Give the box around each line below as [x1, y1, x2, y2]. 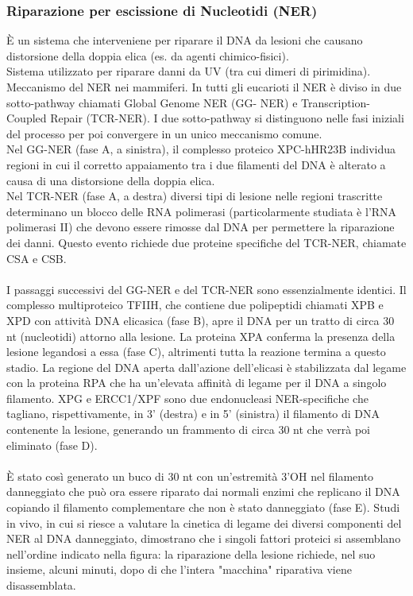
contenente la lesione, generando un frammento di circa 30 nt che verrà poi [6, 421, 370, 438]
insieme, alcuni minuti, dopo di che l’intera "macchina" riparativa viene [6, 561, 352, 578]
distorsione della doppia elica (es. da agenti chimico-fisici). [6, 47, 289, 64]
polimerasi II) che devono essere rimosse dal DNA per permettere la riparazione [6, 219, 395, 235]
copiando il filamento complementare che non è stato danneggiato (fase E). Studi [6, 499, 400, 516]
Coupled [6, 110, 47, 126]
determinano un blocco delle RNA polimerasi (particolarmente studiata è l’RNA [6, 203, 397, 219]
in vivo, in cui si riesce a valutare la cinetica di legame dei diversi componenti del [6, 514, 402, 531]
